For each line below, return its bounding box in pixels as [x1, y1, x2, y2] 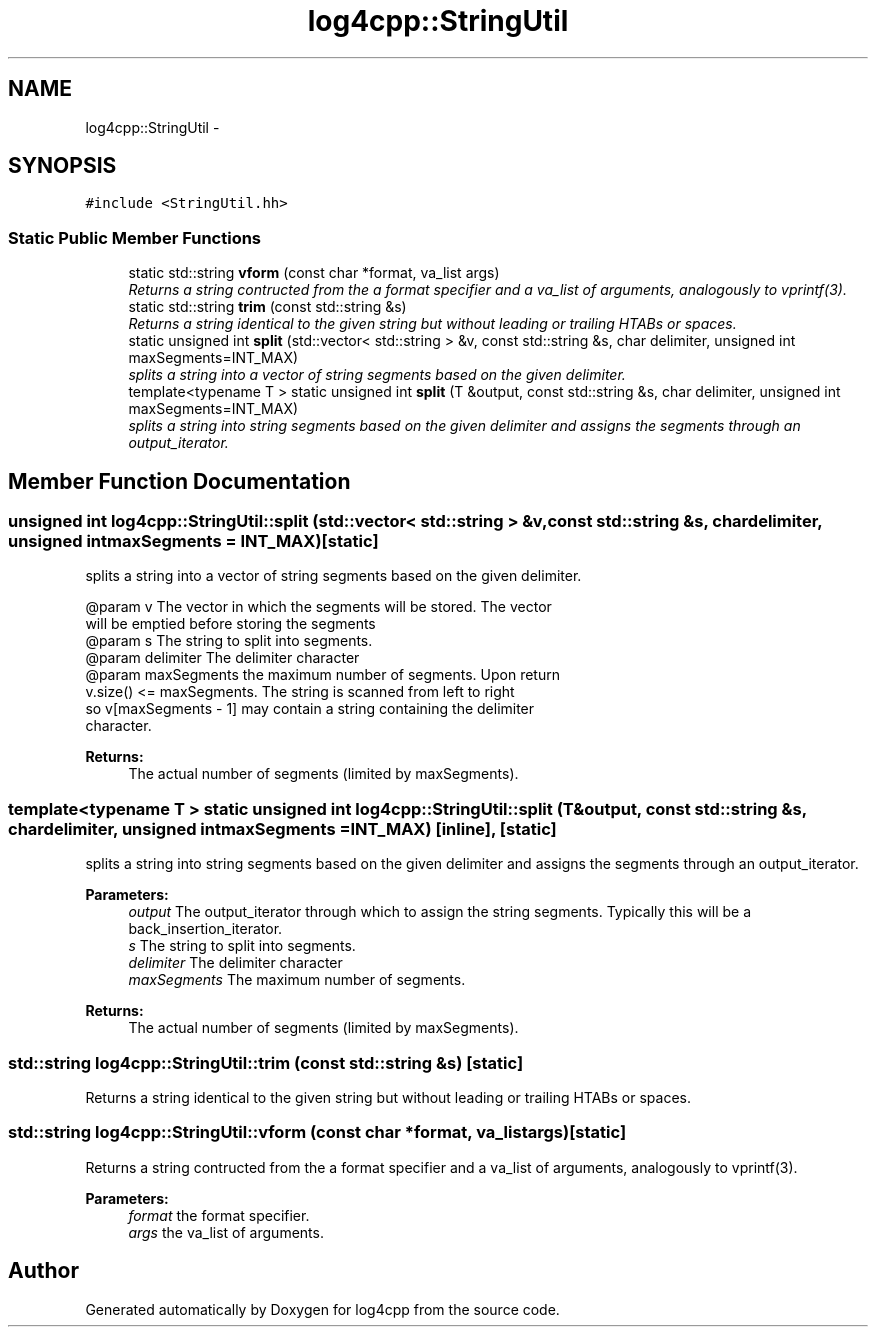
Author [8, 1258, 79, 1284]
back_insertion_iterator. [128, 920, 283, 938]
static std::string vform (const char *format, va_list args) [128, 264, 500, 282]
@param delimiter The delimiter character [85, 649, 360, 667]
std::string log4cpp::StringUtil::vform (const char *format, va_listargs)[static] [8, 1122, 627, 1143]
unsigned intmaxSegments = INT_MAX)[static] [8, 531, 379, 552]
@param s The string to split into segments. [85, 632, 373, 650]
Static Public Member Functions [8, 227, 262, 248]
